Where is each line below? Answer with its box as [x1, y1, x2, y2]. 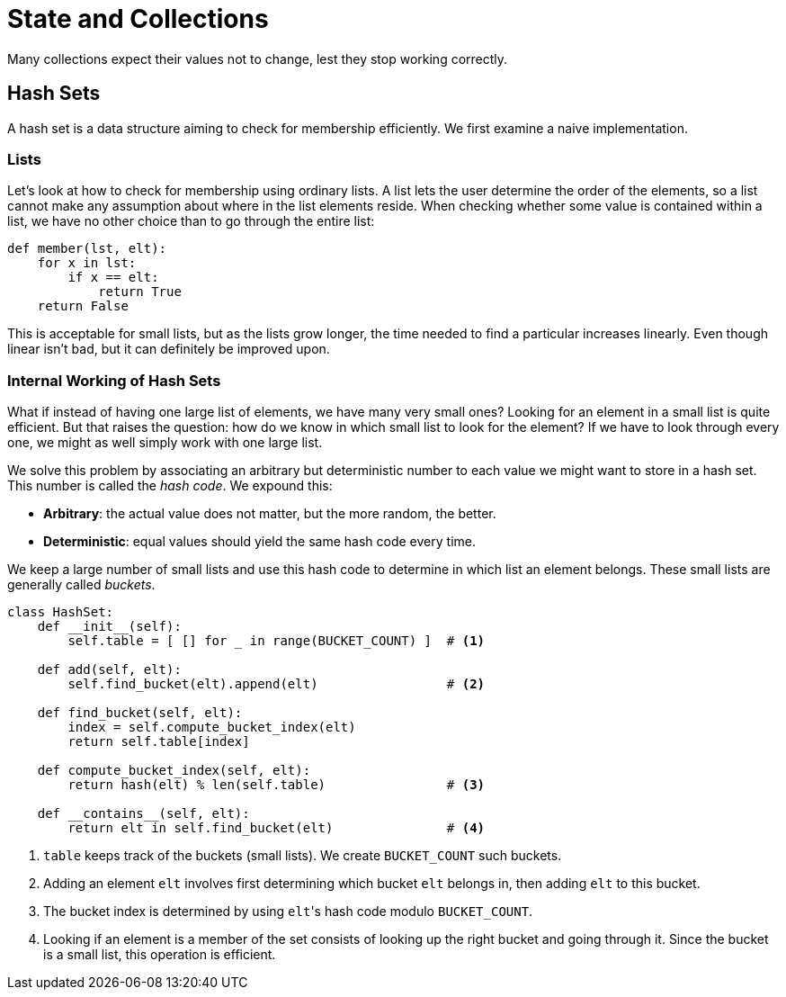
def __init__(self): [37, 619, 182, 634]
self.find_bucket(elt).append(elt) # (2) [67, 677, 486, 692]
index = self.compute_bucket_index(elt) [67, 720, 356, 735]
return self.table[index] [67, 734, 250, 750]
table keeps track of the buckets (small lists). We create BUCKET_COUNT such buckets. [43, 848, 562, 864]
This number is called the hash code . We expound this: [7, 478, 333, 494]
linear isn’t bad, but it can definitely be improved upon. [7, 341, 330, 357]
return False [37, 299, 129, 314]
